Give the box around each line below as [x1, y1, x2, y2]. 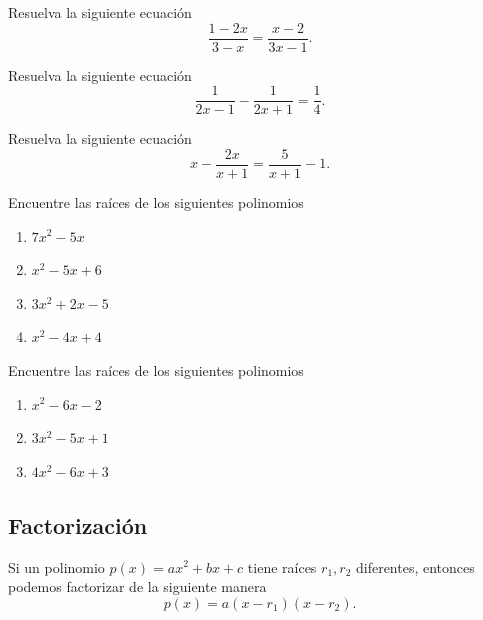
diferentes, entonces [355, 556, 475, 577]
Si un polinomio [8, 556, 105, 577]
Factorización [8, 509, 148, 540]
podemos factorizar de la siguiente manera [8, 576, 267, 597]
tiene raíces [247, 556, 317, 577]
